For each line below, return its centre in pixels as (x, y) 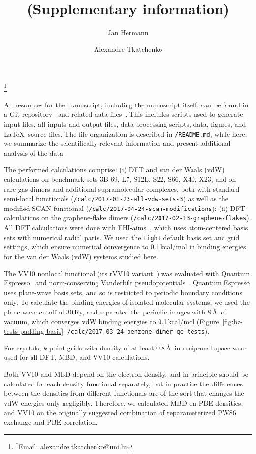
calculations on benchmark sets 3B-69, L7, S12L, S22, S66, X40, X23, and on (120, 179)
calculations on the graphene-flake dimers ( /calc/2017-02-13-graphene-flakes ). (128, 218)
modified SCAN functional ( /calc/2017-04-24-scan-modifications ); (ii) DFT (125, 208)
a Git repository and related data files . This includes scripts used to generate (124, 114)
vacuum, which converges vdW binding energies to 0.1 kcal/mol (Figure (112, 321)
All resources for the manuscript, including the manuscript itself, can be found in (126, 104)
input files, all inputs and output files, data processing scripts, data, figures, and (125, 123)
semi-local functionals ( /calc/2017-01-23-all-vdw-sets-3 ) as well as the (116, 198)
